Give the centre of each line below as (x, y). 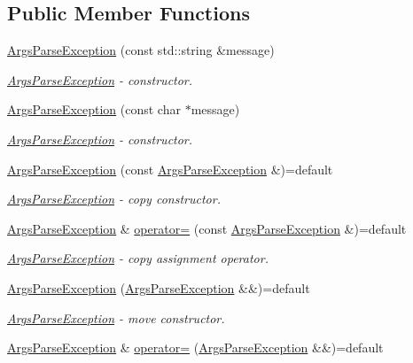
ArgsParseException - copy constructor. (114, 199)
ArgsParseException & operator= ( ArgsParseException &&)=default (195, 348)
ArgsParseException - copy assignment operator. (138, 258)
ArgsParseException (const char (94, 109)
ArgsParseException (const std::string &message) (141, 50)
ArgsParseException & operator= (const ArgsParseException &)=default (207, 228)
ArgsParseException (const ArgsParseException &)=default (170, 169)
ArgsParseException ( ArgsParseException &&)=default (159, 287)
